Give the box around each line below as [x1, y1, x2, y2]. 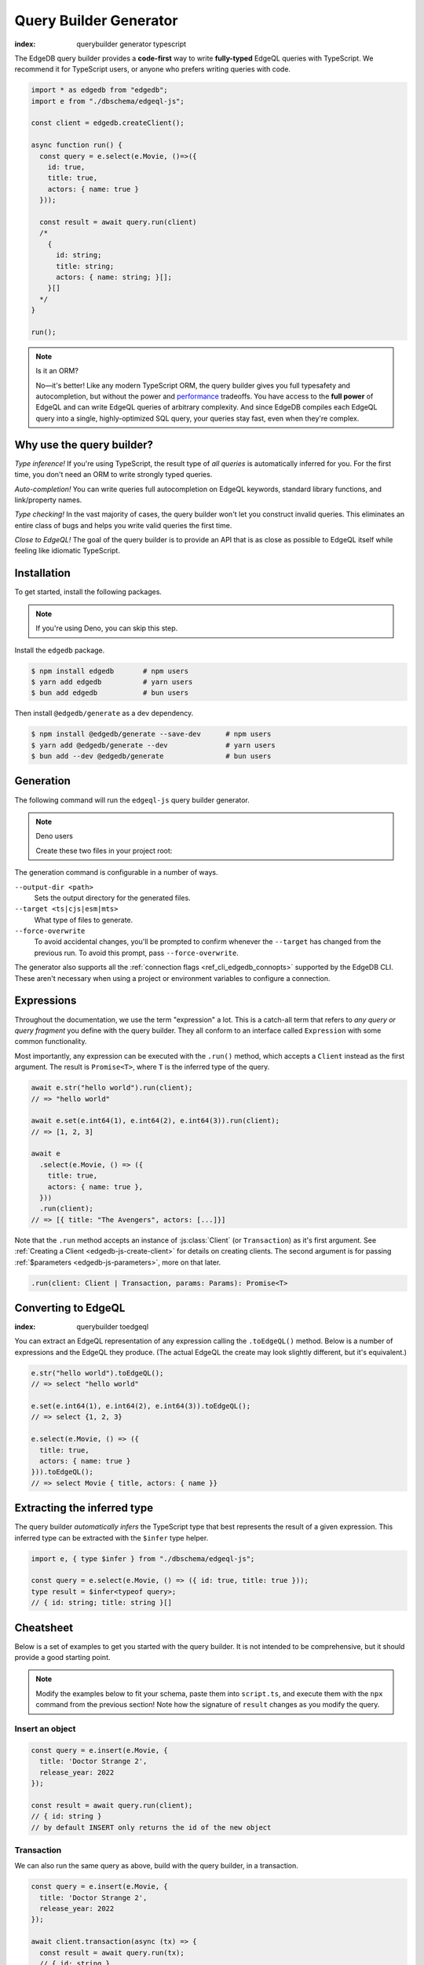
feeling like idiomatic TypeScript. [14, 546, 121, 556]
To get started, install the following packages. [14, 587, 163, 597]
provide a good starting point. [14, 1653, 111, 1662]
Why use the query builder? [14, 438, 153, 451]
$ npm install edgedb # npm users [31, 667, 188, 675]
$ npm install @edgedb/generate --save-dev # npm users [31, 729, 272, 739]
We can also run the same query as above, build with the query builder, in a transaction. [14, 1861, 298, 1871]
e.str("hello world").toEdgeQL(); [31, 1368, 164, 1377]
